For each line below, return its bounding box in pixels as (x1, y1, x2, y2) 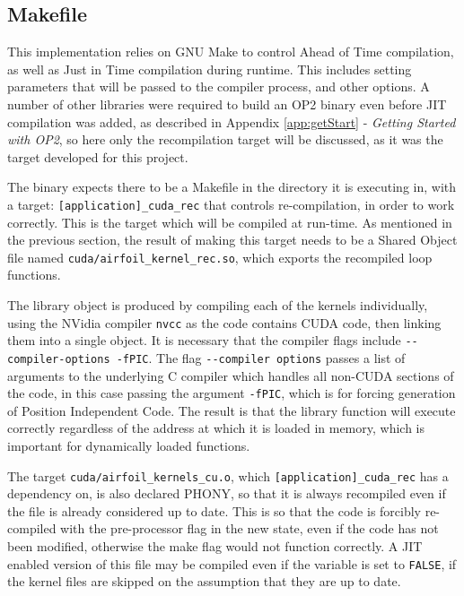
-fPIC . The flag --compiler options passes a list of (116, 348, 406, 367)
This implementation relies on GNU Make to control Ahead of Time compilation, (7, 42, 454, 61)
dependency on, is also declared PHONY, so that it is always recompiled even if (7, 484, 446, 503)
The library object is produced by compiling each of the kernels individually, (7, 296, 428, 315)
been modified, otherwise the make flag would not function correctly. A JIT (7, 537, 423, 556)
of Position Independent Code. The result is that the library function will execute (7, 401, 456, 419)
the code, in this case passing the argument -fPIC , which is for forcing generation (7, 384, 456, 402)
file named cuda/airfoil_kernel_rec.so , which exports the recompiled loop (7, 247, 433, 266)
